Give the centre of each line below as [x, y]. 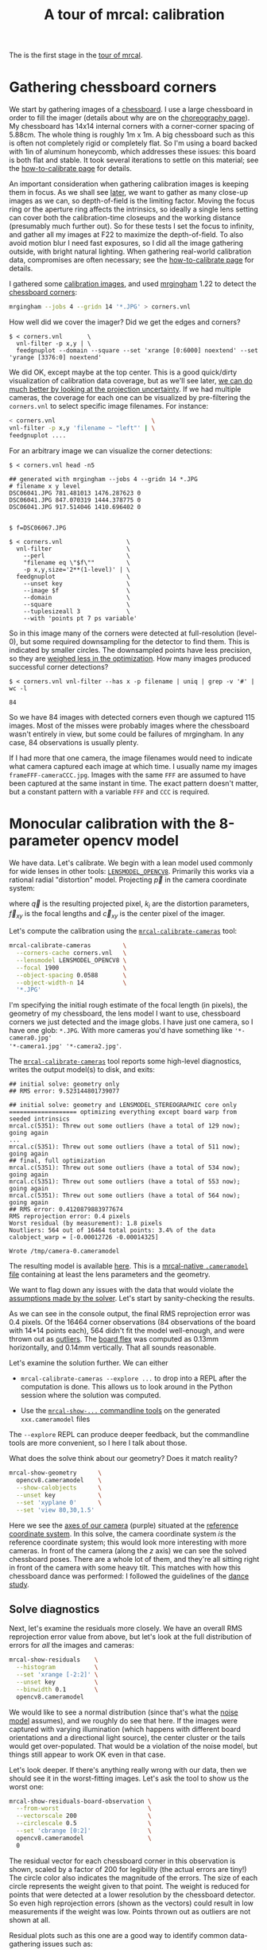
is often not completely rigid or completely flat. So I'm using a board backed [133, 143]
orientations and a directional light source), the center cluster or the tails [127, 1737]
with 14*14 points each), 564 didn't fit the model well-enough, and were [127, 1330]
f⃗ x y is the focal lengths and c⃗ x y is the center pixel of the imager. [117, 915]
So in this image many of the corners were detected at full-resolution [122, 633]
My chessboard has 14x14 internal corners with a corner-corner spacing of [132, 126]
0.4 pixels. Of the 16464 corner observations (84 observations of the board [133, 1323]
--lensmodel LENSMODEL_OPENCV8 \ [72, 960]
